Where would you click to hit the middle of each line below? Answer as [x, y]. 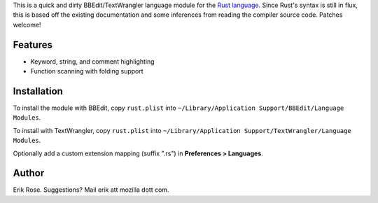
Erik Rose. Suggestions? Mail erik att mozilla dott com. [91, 190]
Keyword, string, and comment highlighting [92, 61]
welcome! [27, 24]
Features [33, 44]
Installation [38, 91]
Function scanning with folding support [87, 71]
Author [29, 173]
